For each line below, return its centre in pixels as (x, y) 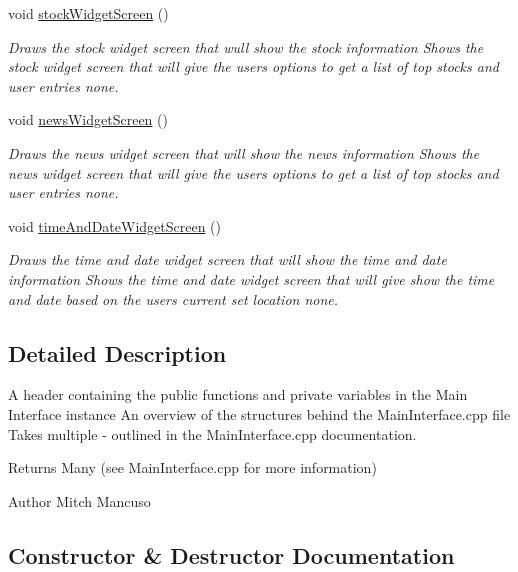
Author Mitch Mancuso (79, 500)
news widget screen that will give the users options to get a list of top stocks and (253, 172)
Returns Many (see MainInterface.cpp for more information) (192, 467)
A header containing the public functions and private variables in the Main (238, 394)
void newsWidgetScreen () (88, 119)
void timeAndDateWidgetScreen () (114, 225)
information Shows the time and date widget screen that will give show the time (251, 278)
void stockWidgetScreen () (88, 13)
